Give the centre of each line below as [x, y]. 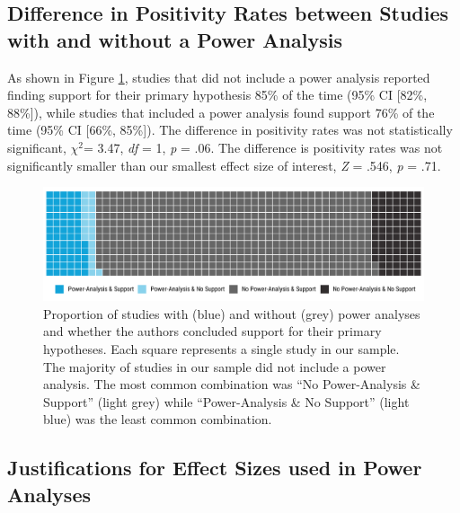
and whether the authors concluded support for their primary [212, 331]
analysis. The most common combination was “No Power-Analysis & [232, 384]
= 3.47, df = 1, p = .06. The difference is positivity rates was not [263, 147]
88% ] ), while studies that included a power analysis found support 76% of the [221, 112]
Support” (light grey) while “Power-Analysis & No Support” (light [226, 401]
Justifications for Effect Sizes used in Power [215, 468]
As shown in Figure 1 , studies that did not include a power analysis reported [219, 77]
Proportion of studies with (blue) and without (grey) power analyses [232, 313]
